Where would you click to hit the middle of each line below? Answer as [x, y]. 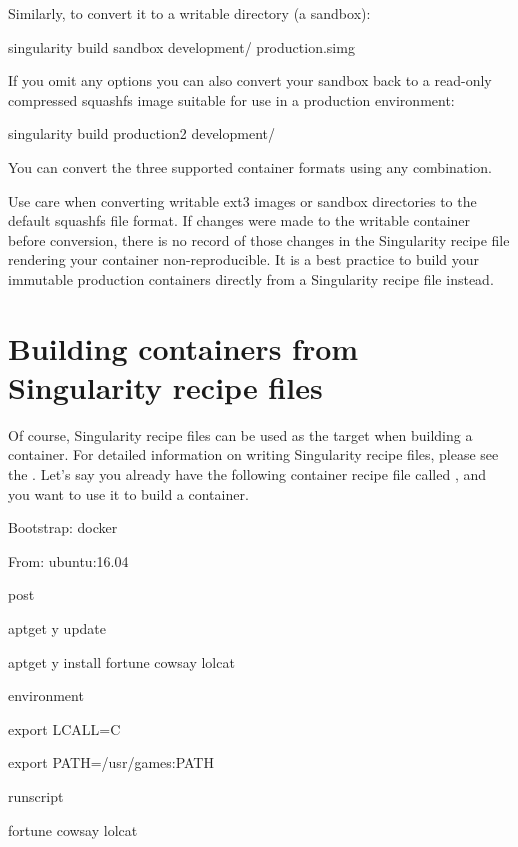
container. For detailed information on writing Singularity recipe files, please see [253, 454]
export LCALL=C [64, 728]
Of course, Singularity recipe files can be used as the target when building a [240, 434]
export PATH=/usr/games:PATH [111, 762]
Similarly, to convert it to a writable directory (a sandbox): [189, 13]
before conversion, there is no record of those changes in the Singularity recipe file [259, 239]
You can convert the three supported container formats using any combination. [250, 166]
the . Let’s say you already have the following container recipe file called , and [247, 474]
